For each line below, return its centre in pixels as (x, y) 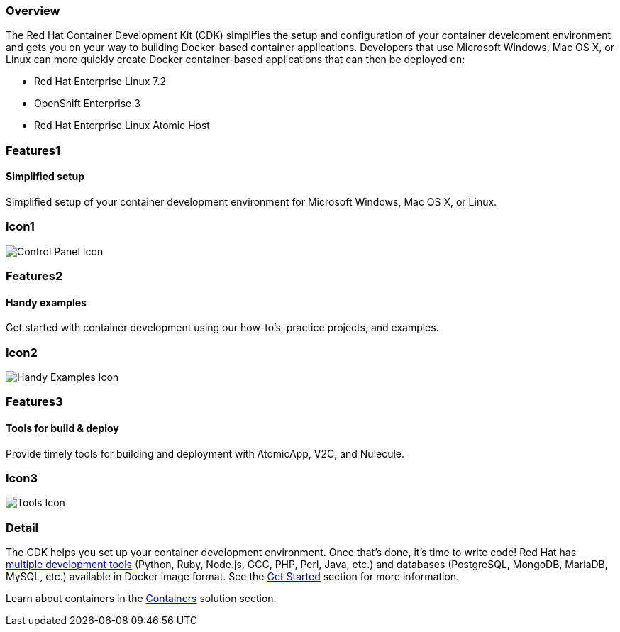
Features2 (34, 276)
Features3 (34, 402)
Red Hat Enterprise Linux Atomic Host (122, 126)
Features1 (33, 150)
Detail (22, 527)
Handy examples (46, 302)
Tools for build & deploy (62, 428)
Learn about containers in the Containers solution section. (141, 599)
